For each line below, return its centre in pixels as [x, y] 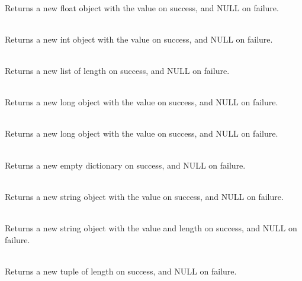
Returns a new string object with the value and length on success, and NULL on [151, 227]
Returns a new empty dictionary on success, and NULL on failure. [125, 165]
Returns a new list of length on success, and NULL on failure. [117, 70]
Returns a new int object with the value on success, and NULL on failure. [139, 39]
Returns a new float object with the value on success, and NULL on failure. [142, 7]
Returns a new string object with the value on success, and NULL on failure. [144, 196]
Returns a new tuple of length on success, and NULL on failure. [121, 271]
